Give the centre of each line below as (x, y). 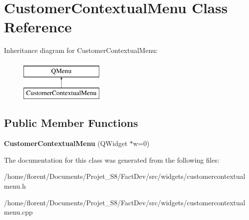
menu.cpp (18, 212)
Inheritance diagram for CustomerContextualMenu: (81, 50)
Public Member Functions (71, 123)
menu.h (15, 186)
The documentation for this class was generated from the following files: (112, 159)
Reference (38, 27)
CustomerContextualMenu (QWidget (66, 143)
